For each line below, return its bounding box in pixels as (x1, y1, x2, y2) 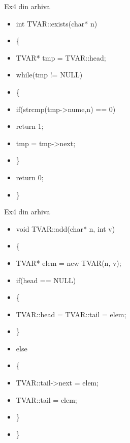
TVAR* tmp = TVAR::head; (16, 52, 106, 63)
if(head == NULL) (16, 274, 76, 285)
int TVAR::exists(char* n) (16, 18, 97, 29)
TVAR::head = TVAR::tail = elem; (16, 309, 126, 319)
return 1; (16, 121, 44, 131)
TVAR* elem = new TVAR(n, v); (16, 257, 121, 268)
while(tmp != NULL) (16, 69, 83, 80)
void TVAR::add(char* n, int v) (16, 223, 115, 234)
